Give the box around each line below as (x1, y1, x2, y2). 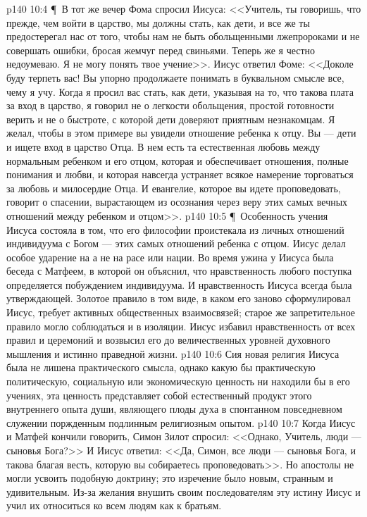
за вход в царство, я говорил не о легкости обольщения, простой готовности (6, 98, 335, 113)
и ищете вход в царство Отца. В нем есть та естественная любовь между (6, 139, 321, 154)
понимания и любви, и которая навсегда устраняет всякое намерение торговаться (6, 167, 354, 182)
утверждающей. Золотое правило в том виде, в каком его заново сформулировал (6, 291, 351, 306)
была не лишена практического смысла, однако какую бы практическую (6, 360, 316, 375)
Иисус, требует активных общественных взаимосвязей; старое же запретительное (6, 305, 356, 320)
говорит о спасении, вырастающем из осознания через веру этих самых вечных (6, 194, 348, 209)
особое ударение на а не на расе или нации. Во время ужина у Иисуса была (6, 249, 334, 264)
